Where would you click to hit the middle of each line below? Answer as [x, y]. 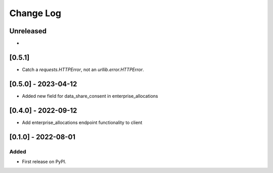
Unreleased [28, 31]
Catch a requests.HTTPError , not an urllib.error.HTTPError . [83, 69]
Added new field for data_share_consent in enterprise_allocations [90, 96]
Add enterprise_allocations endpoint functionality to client [82, 122]
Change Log [35, 13]
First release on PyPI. [44, 161]
